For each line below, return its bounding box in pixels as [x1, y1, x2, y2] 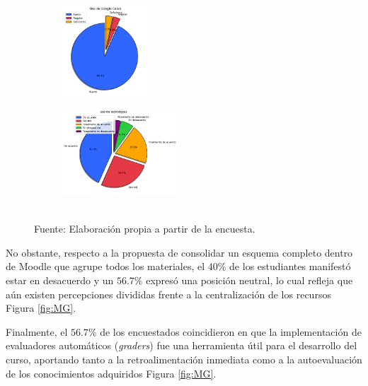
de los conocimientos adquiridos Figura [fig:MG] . [6, 365, 217, 380]
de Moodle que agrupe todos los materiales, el [6, 259, 205, 274]
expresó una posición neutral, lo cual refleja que [146, 273, 353, 287]
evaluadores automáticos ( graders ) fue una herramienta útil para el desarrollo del [6, 338, 357, 353]
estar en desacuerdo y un [6, 273, 114, 287]
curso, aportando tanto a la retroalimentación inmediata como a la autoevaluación [6, 351, 362, 366]
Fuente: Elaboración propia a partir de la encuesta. [34, 221, 255, 236]
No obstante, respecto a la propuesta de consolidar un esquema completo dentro [6, 245, 353, 259]
